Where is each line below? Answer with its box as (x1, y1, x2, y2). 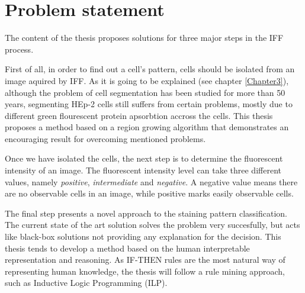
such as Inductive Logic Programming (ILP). (5, 276, 168, 289)
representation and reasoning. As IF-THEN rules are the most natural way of (5, 253, 285, 266)
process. (5, 43, 34, 55)
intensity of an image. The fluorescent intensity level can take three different (5, 164, 281, 176)
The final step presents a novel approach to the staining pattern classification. (5, 207, 287, 219)
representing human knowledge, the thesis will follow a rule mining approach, (5, 265, 285, 277)
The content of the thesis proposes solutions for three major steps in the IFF (5, 31, 284, 44)
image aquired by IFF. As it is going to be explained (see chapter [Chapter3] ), (5, 74, 289, 86)
